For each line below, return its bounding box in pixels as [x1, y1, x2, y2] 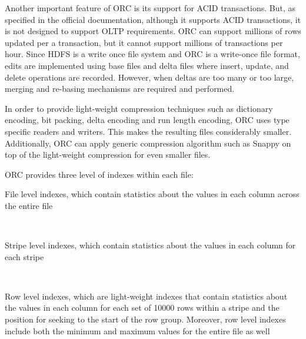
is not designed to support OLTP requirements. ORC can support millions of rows [5, 25, 301, 37]
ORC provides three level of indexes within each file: [5, 168, 194, 180]
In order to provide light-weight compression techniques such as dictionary [5, 102, 273, 114]
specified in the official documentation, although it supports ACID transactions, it [5, 13, 301, 25]
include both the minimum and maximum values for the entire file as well [5, 324, 270, 337]
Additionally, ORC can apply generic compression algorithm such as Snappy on [5, 137, 291, 149]
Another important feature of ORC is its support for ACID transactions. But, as [5, 2, 296, 14]
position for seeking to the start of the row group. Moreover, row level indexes [5, 313, 286, 325]
